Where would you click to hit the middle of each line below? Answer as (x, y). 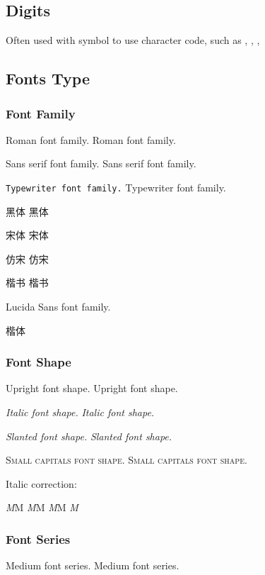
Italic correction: (41, 483)
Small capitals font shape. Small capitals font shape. (126, 460)
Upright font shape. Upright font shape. (92, 388)
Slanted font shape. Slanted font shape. (89, 436)
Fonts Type (48, 78)
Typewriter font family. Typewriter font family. (116, 187)
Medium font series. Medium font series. (93, 565)
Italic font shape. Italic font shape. (80, 412)
